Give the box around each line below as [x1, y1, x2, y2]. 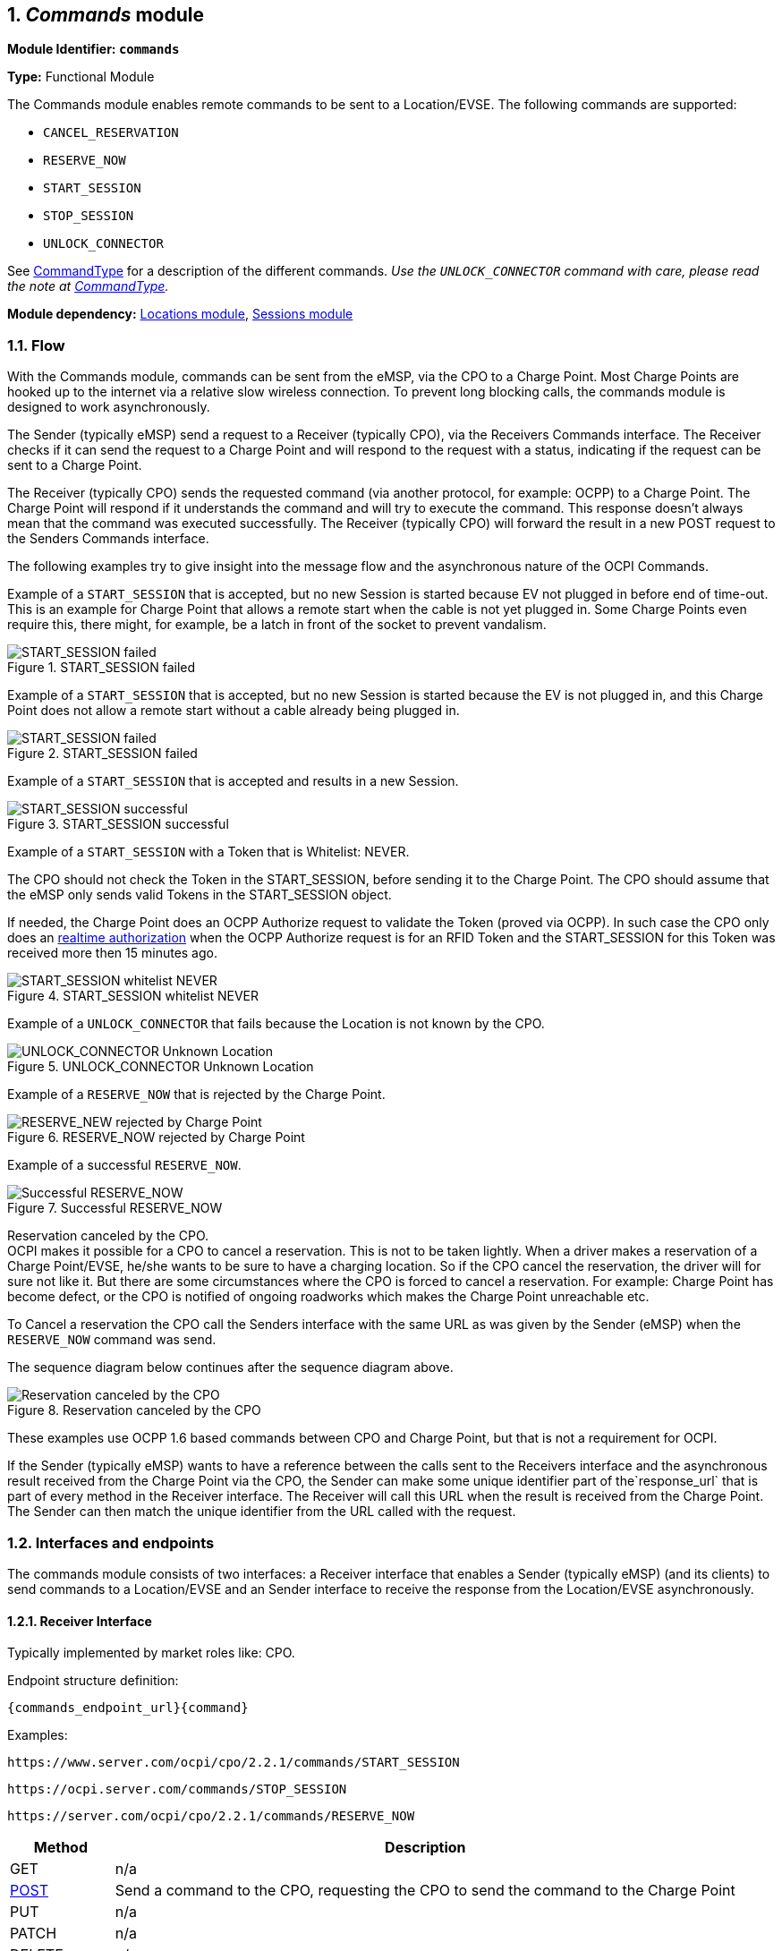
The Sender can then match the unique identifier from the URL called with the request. [7, 1504, 516, 1520]
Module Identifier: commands [7, 41, 180, 57]
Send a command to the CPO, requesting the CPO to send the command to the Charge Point [115, 1881, 735, 1900]
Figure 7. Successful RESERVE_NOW [7, 1200, 223, 1216]
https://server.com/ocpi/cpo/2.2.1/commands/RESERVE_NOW [7, 1809, 415, 1824]
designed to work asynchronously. [7, 399, 210, 415]
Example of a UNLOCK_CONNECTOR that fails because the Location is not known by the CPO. [7, 1016, 545, 1032]
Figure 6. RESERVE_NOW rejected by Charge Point [7, 1129, 305, 1146]
